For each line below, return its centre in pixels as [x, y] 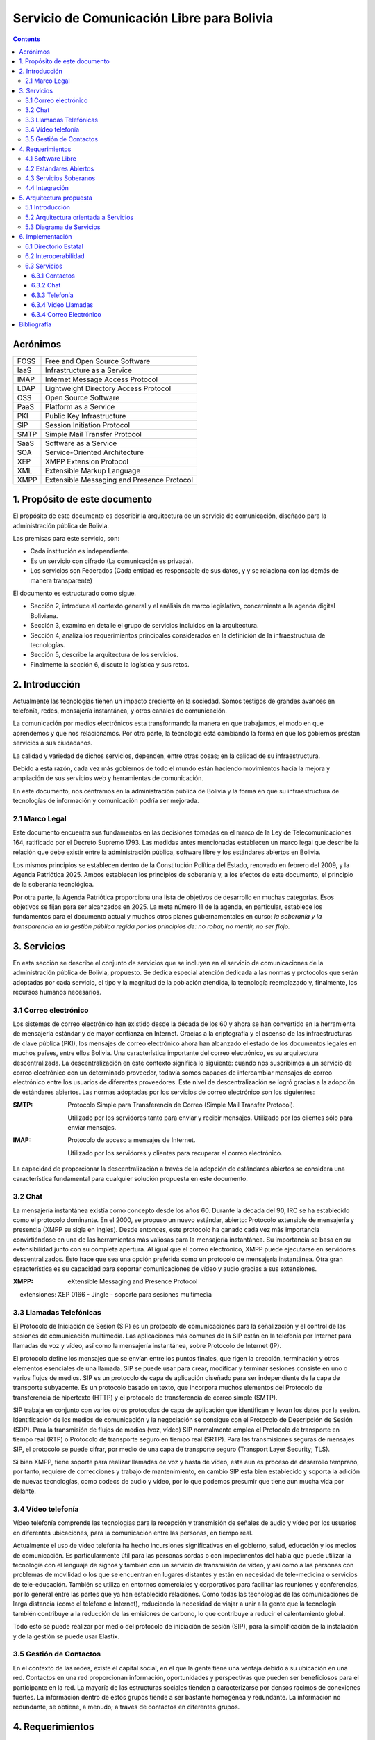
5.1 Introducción [48, 207]
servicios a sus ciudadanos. [53, 743]
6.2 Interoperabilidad [55, 256]
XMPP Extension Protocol [87, 461]
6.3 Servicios [44, 266]
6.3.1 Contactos [53, 276]
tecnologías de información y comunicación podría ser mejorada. [106, 801]
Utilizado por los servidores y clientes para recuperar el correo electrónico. [175, 1153]
